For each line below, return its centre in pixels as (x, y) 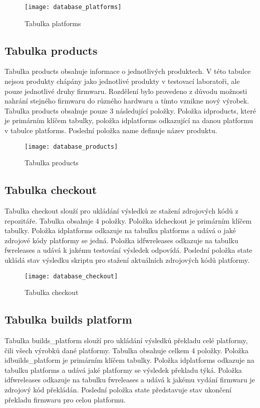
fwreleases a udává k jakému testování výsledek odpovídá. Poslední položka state (128, 250)
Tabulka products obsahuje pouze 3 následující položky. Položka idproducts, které (130, 110)
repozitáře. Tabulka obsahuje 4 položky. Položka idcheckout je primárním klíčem (128, 220)
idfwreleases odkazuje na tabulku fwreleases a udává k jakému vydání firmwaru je (130, 380)
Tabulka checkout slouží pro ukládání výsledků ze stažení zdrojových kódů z (121, 211)
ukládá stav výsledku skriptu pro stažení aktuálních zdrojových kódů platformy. (127, 260)
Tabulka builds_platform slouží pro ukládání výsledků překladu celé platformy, (126, 340)
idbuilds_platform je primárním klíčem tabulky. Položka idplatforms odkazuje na (129, 360)
